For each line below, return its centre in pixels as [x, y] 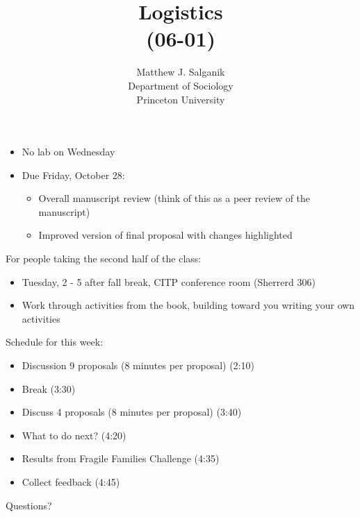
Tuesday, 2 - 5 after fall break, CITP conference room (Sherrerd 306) [169, 281]
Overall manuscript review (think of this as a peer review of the [174, 198]
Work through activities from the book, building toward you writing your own [188, 305]
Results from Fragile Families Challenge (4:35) [121, 458]
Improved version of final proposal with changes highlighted [165, 235]
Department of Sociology [181, 85]
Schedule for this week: [55, 342]
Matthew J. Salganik [181, 72]
